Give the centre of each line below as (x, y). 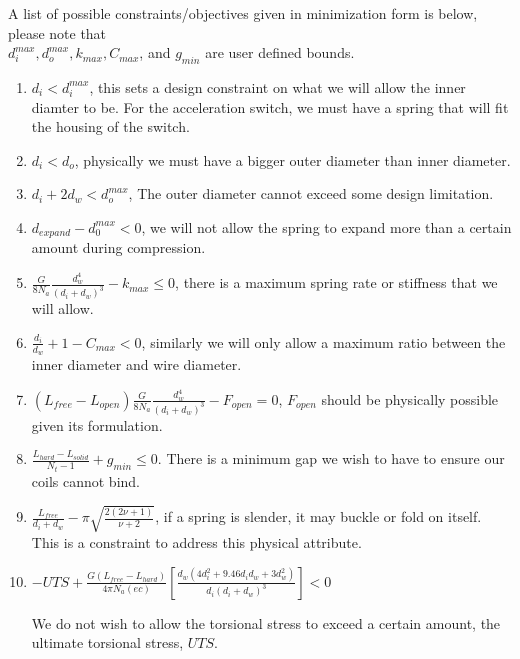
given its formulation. (97, 424)
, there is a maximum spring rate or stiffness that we (336, 282)
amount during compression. (118, 247)
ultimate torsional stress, (107, 642)
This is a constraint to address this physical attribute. (196, 541)
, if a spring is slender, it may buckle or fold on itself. (318, 516)
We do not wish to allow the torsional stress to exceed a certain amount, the (266, 622)
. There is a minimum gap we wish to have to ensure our (331, 458)
